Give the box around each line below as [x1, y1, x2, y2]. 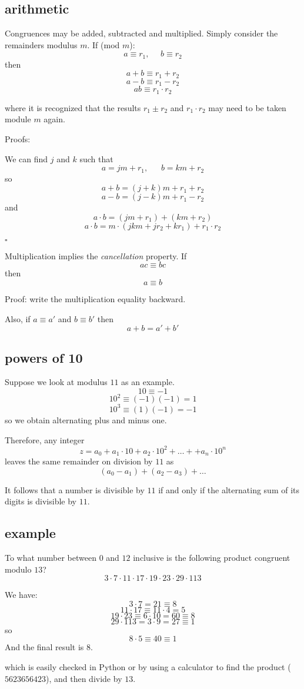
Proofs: [5, 132, 31, 145]
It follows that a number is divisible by [5, 483, 145, 496]
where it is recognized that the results [5, 101, 141, 113]
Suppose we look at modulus [5, 376, 108, 388]
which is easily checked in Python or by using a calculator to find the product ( [5, 661, 291, 673]
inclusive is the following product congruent [133, 551, 290, 564]
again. [44, 113, 65, 125]
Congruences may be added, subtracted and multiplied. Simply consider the [5, 27, 278, 39]
